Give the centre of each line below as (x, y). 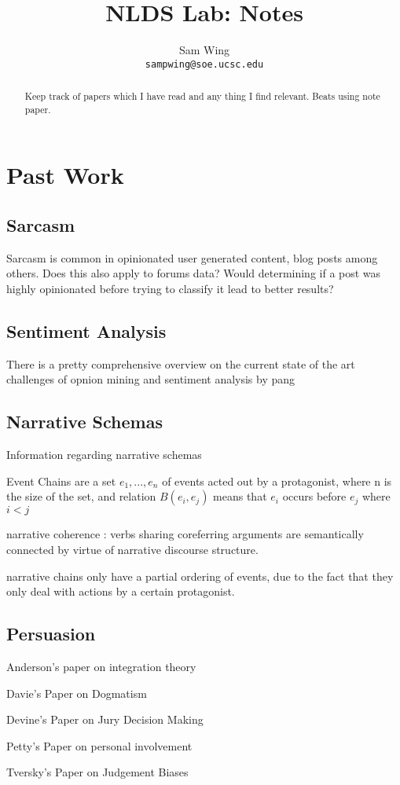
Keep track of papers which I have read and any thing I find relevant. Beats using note (202, 96)
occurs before (314, 496)
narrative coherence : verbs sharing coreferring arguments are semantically (185, 534)
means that (240, 496)
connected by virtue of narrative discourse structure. (132, 550)
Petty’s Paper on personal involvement (99, 745)
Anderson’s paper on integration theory (101, 667)
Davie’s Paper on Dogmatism (77, 693)
